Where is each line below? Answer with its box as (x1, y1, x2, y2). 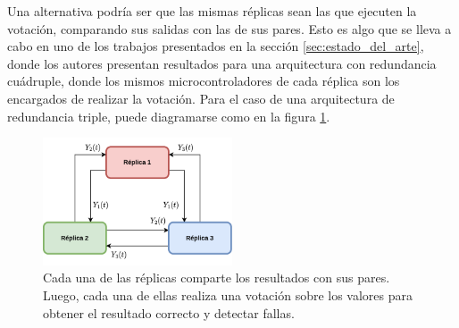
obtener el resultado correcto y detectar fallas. (43, 303, 295, 322)
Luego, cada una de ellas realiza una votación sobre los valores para (43, 285, 413, 304)
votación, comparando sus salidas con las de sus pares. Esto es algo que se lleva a (7, 19, 452, 38)
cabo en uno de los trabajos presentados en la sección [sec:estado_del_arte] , (7, 37, 424, 55)
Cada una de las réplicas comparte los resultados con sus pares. (43, 268, 390, 287)
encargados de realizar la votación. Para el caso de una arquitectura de (7, 88, 395, 107)
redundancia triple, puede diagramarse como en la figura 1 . (7, 106, 330, 125)
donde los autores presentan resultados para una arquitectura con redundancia (7, 54, 437, 72)
